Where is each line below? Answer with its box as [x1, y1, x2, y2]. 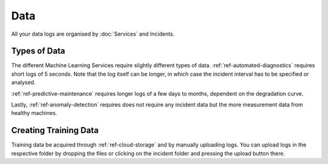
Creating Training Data [11, 125, 99, 136]
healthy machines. [11, 110, 58, 117]
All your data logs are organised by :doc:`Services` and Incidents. [11, 30, 175, 38]
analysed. [11, 79, 36, 86]
